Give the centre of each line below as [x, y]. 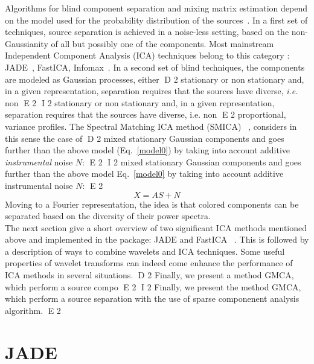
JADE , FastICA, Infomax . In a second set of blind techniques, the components [155, 67]
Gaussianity [27, 43]
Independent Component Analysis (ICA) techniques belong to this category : [147, 55]
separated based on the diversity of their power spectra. [108, 216]
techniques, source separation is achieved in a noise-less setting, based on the [147, 32]
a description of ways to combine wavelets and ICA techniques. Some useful [145, 251]
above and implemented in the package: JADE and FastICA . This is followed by [157, 239]
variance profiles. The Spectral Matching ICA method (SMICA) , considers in [151, 126]
